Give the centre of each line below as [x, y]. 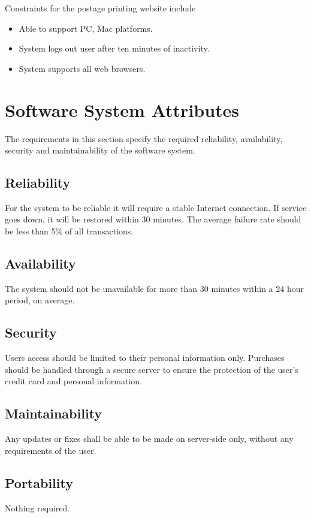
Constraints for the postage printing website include [100, 8]
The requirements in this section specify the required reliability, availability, [144, 138]
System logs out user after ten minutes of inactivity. [114, 48]
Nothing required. [37, 508]
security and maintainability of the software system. [100, 150]
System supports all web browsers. [82, 68]
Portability [39, 482]
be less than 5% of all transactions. [69, 231]
